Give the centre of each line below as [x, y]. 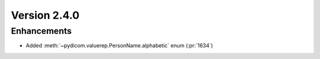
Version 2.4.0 [45, 15]
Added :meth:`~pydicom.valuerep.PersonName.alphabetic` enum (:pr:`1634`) [119, 46]
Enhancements [41, 31]
